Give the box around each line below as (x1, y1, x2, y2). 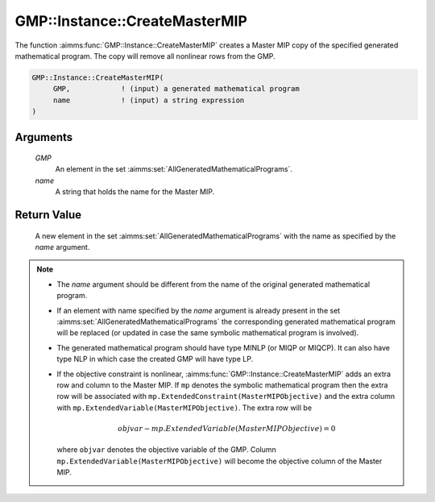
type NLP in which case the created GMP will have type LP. (56, 355, 254, 364)
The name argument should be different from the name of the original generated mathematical (56, 279, 371, 289)
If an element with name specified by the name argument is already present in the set (56, 305, 341, 315)
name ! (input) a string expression (52, 95, 245, 105)
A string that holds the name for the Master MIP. (55, 187, 215, 197)
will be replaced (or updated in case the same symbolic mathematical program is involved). (56, 328, 359, 338)
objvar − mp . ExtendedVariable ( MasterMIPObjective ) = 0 (117, 424, 336, 433)
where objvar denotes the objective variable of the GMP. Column (56, 445, 277, 454)
